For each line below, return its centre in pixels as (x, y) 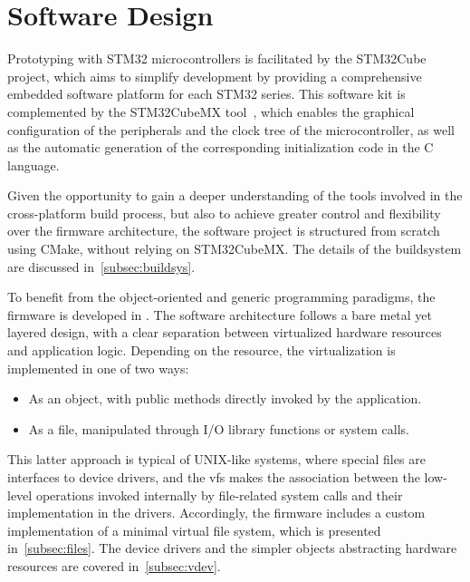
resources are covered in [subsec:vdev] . (114, 565)
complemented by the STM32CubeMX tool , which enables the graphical (211, 111)
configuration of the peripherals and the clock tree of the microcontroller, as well (231, 129)
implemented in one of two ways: (98, 368)
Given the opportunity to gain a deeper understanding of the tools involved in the (235, 195)
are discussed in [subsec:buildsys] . (101, 266)
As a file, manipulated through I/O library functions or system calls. (219, 428)
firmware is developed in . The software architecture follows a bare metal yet (220, 314)
